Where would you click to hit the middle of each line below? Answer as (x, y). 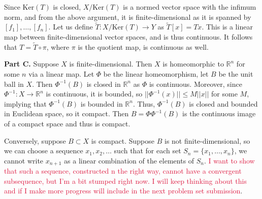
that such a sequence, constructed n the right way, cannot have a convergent (123, 171)
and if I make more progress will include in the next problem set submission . (123, 191)
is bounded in (102, 103)
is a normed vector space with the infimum (190, 7)
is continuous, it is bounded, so (94, 94)
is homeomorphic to (193, 64)
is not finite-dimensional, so (207, 140)
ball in (14, 84)
